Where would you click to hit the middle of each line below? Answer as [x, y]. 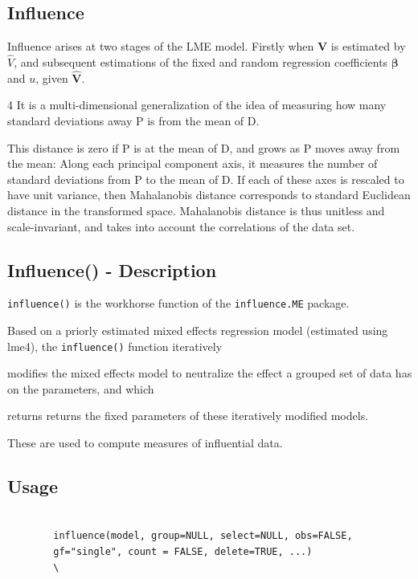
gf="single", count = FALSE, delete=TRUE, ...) [183, 552]
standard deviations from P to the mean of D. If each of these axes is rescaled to [206, 179]
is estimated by [368, 46]
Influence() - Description [112, 269]
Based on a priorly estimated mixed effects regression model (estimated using [198, 330]
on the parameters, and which [81, 388]
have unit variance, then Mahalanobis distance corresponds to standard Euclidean [209, 195]
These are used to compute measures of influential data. [145, 443]
